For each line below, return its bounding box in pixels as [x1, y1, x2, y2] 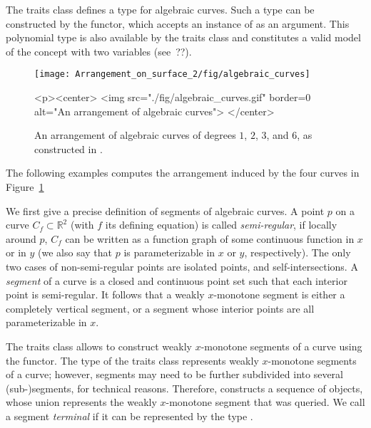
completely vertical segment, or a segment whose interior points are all [6, 301, 315, 315]
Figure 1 [6, 179, 44, 194]
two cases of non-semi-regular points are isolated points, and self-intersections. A [6, 259, 358, 273]
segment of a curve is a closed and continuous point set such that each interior [6, 273, 347, 288]
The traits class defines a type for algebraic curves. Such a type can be [6, 2, 315, 16]
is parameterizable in [123, 245, 215, 260]
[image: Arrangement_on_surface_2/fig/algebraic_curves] [34, 69, 310, 80]
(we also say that [38, 245, 113, 260]
